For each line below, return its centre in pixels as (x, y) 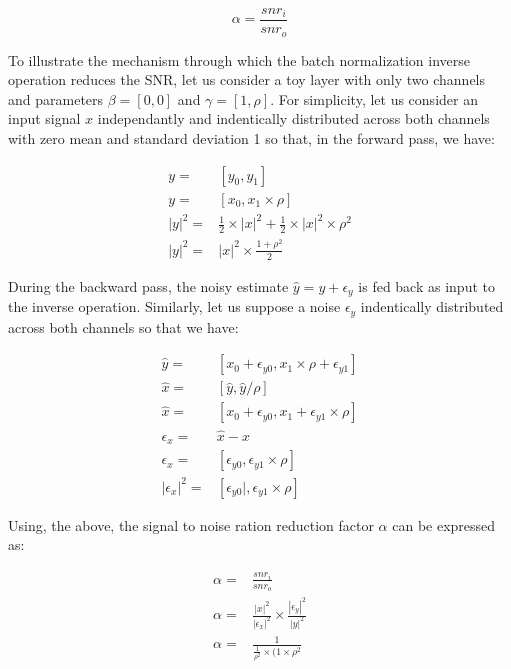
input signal (44, 118)
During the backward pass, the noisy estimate (148, 285)
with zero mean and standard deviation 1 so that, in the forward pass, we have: (251, 137)
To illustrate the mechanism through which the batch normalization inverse (239, 59)
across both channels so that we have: (123, 326)
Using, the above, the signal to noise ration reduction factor (191, 524)
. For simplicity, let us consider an (374, 98)
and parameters (56, 98)
